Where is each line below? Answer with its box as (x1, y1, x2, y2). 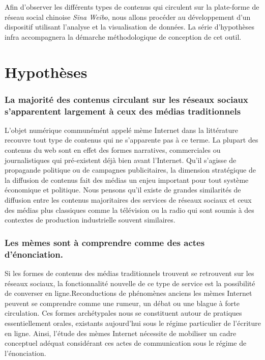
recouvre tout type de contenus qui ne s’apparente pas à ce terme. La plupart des (5, 134, 258, 145)
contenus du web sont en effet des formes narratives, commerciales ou (5, 145, 221, 155)
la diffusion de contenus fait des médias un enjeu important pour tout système (5, 174, 249, 185)
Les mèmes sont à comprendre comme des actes (5, 236, 205, 248)
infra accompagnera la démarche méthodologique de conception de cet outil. (5, 31, 242, 42)
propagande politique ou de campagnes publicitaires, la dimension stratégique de (5, 164, 256, 175)
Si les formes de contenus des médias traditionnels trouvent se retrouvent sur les (5, 267, 254, 278)
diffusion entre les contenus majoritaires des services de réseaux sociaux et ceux (5, 195, 252, 205)
